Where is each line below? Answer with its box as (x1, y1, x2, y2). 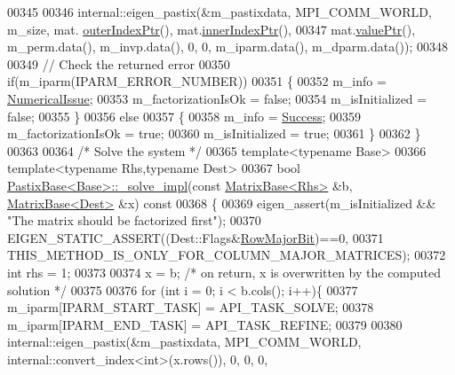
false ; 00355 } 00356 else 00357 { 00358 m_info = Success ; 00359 (7, 106, 362, 125)
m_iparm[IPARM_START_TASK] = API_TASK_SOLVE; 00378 (7, 298, 374, 316)
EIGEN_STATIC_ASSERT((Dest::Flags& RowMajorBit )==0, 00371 (7, 228, 384, 246)
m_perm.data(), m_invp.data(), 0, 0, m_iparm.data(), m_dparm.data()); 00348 (7, 37, 449, 56)
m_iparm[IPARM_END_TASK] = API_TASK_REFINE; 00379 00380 (7, 315, 403, 333)
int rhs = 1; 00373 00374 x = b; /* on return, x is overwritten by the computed (7, 262, 442, 281)
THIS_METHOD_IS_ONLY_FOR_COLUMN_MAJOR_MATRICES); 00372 (7, 246, 446, 264)
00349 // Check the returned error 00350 (7, 54, 230, 73)
